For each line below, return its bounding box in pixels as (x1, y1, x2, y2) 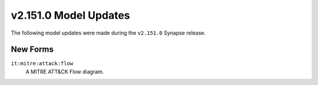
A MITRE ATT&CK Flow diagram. (25, 68, 104, 75)
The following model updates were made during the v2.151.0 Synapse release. (11, 29, 206, 36)
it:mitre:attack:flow (11, 60, 74, 67)
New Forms (11, 45, 54, 55)
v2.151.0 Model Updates (11, 9, 131, 22)
